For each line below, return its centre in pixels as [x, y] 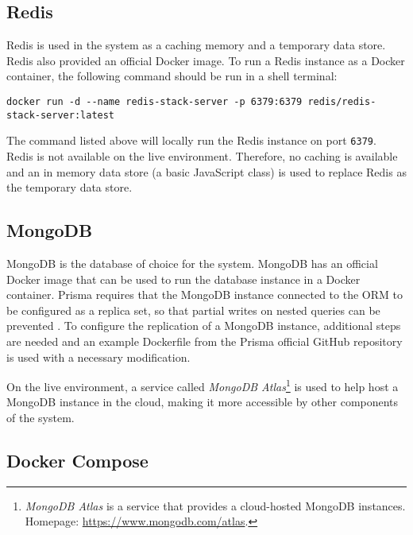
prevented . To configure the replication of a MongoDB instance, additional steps [204, 326]
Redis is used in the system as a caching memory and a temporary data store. [196, 45]
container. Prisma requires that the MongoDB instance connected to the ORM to [205, 295]
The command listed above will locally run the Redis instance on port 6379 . [191, 140]
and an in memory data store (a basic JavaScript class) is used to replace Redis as [206, 171]
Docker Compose [77, 460]
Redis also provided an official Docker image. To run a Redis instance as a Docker [206, 60]
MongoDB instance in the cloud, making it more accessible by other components [203, 402]
